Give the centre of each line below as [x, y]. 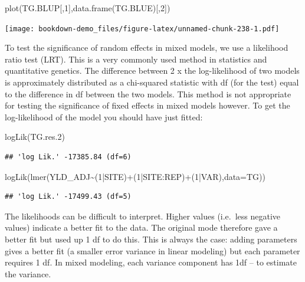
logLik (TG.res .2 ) [35, 137]
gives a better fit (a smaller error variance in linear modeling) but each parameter [152, 250]
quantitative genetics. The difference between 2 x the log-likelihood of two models [152, 70]
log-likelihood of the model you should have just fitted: [104, 117]
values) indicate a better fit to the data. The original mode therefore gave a [141, 227]
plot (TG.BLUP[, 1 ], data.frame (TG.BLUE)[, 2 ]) [88, 8]
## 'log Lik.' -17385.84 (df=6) [68, 157]
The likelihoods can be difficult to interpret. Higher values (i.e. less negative [143, 216]
